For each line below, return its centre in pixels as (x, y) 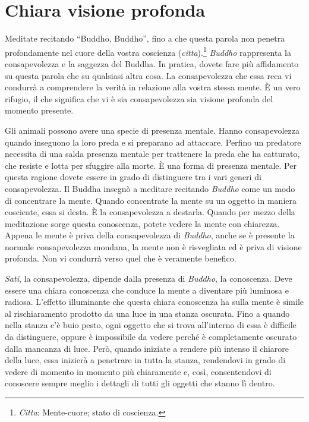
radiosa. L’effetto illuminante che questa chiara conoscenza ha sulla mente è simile (154, 302)
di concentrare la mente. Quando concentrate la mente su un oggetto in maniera (151, 200)
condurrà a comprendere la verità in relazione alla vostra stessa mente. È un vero (153, 87)
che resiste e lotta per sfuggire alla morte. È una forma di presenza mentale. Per (151, 165)
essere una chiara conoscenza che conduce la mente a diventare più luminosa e (147, 290)
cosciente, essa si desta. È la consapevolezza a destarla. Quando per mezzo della (150, 212)
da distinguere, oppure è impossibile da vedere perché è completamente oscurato (151, 337)
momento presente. (39, 110)
